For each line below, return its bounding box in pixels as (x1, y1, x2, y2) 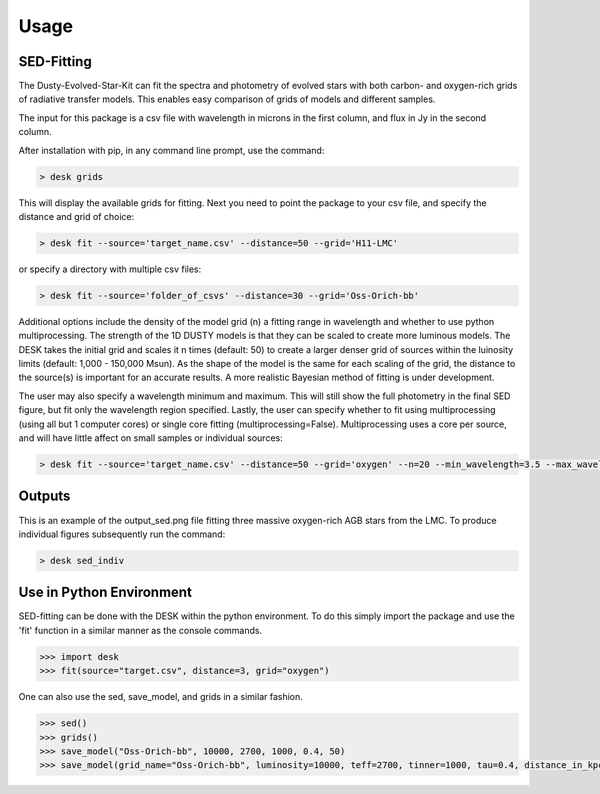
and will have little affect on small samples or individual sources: (18, 432, 284, 444)
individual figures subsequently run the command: (18, 528, 226, 540)
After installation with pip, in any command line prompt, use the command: (18, 144, 325, 156)
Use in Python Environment (18, 584, 192, 601)
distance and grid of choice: (18, 210, 135, 222)
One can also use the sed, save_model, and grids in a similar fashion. (18, 691, 304, 703)
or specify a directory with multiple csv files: (18, 263, 202, 275)
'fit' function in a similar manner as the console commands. (18, 624, 263, 636)
